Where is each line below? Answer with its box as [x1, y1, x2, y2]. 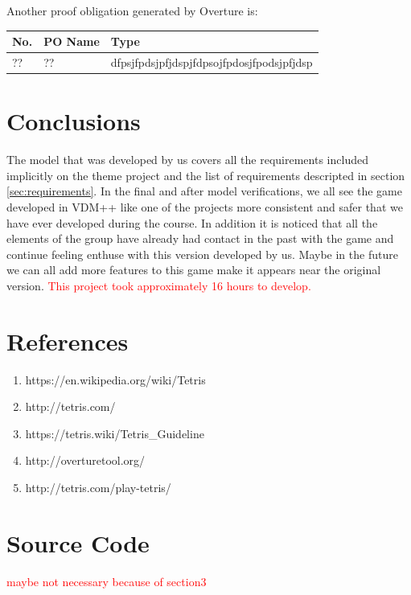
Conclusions [6, 105, 141, 137]
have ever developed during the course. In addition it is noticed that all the [6, 214, 378, 231]
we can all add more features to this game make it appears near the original [6, 261, 381, 278]
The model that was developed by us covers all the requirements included [6, 151, 368, 168]
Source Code [6, 526, 150, 559]
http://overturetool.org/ [25, 452, 146, 469]
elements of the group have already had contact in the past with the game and [6, 230, 394, 247]
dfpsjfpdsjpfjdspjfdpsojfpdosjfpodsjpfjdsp [110, 53, 313, 70]
